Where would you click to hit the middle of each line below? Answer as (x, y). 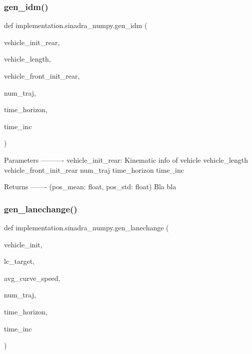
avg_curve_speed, (32, 278)
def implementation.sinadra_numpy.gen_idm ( (76, 25)
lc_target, (19, 261)
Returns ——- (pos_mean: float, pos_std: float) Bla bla (90, 187)
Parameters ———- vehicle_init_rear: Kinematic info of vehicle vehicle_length (126, 159)
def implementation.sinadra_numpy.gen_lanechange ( (86, 227)
